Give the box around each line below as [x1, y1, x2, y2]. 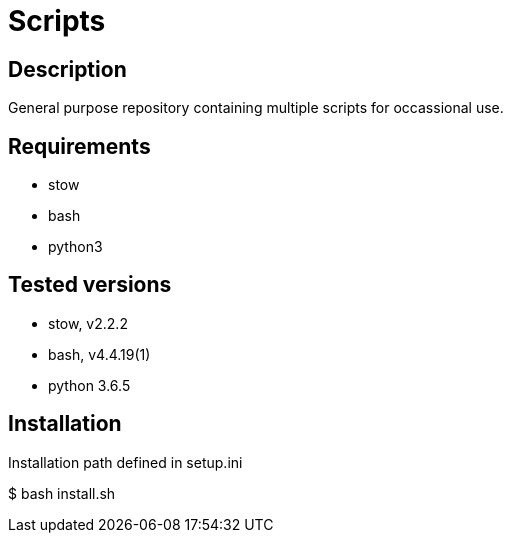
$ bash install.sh [8, 484, 116, 502]
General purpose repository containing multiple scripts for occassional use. [8, 99, 504, 117]
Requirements [8, 133, 151, 159]
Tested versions [8, 272, 172, 298]
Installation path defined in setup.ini [8, 453, 243, 471]
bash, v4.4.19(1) [48, 345, 151, 363]
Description [8, 56, 127, 82]
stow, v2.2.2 [48, 314, 128, 332]
